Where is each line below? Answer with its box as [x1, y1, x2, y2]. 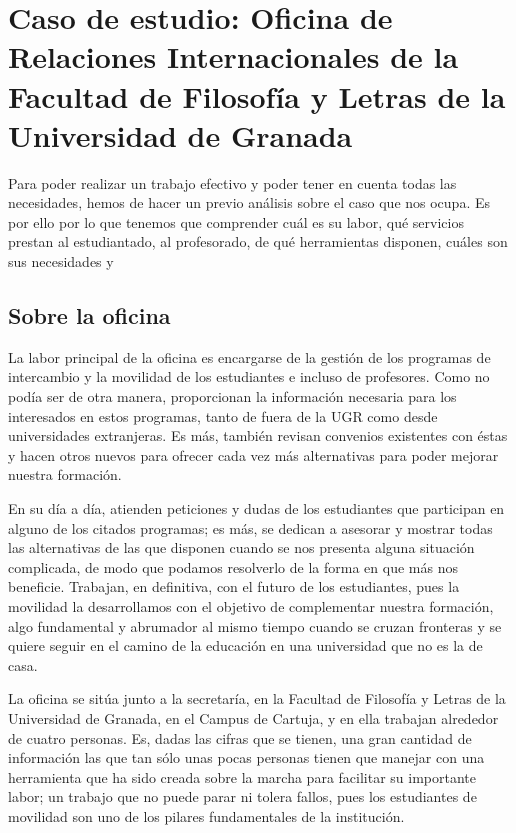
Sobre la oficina [8, 300, 171, 331]
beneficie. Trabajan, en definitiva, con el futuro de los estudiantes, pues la [8, 576, 460, 597]
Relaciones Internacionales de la [8, 36, 459, 77]
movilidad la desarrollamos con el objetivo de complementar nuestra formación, [8, 595, 494, 616]
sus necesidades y [8, 251, 114, 272]
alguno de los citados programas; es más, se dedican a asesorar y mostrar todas [8, 517, 493, 538]
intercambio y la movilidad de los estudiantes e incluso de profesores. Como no [8, 366, 490, 387]
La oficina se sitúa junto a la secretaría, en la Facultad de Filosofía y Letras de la [8, 688, 506, 709]
